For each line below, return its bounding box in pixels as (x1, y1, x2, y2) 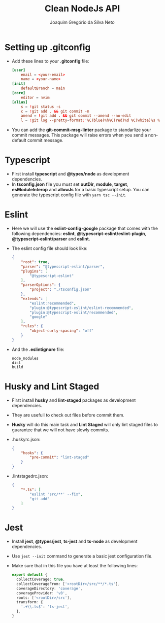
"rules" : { (21, 324, 43, 329)
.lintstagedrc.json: (11, 473, 49, 479)
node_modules (11, 356, 39, 361)
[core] (11, 91, 26, 96)
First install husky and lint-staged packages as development (11, 397, 136, 403)
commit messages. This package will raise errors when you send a (11, 132, 147, 138)
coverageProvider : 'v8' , (16, 590, 67, 595)
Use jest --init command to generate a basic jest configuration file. (11, 553, 153, 559)
